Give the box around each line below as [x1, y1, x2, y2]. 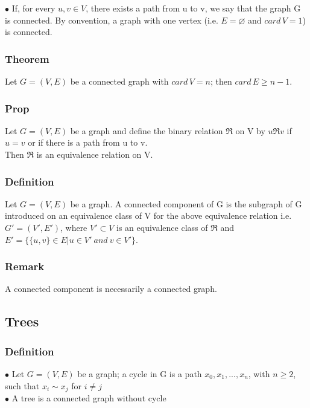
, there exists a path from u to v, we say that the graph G [86, 2, 301, 14]
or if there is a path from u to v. [28, 136, 148, 149]
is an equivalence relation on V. [36, 148, 153, 160]
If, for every [11, 2, 55, 14]
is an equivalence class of [116, 221, 208, 233]
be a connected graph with [70, 75, 169, 87]
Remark [5, 259, 45, 274]
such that [5, 379, 40, 392]
